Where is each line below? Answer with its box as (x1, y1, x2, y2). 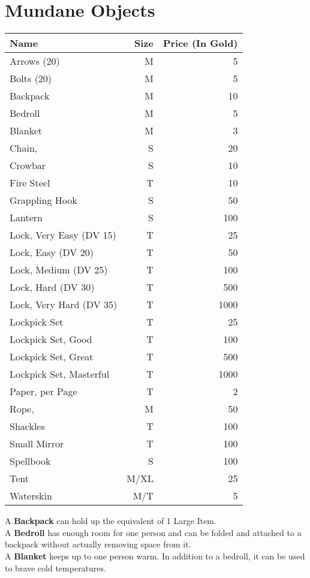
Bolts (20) (10, 71, 52, 86)
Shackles (10, 419, 45, 433)
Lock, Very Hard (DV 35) (10, 297, 118, 312)
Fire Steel (10, 176, 50, 190)
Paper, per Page (10, 384, 77, 399)
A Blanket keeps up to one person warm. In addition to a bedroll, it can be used (5, 549, 305, 562)
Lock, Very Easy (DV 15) (10, 228, 116, 242)
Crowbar (10, 158, 46, 173)
